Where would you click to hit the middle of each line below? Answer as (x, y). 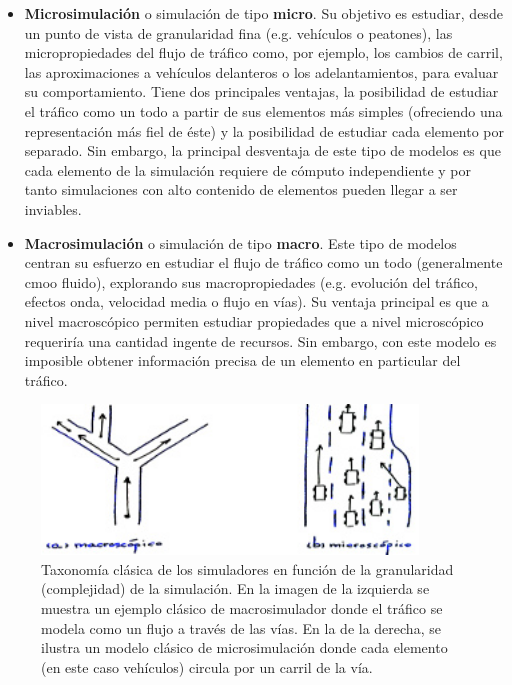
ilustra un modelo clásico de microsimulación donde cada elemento (244, 647)
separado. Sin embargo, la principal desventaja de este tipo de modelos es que (262, 150)
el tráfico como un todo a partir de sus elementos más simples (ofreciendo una (263, 110)
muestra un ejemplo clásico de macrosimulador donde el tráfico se (242, 607)
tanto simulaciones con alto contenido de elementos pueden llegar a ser (241, 189)
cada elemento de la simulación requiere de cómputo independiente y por (248, 169)
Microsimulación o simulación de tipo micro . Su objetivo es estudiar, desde (263, 13)
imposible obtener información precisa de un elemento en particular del (242, 360)
